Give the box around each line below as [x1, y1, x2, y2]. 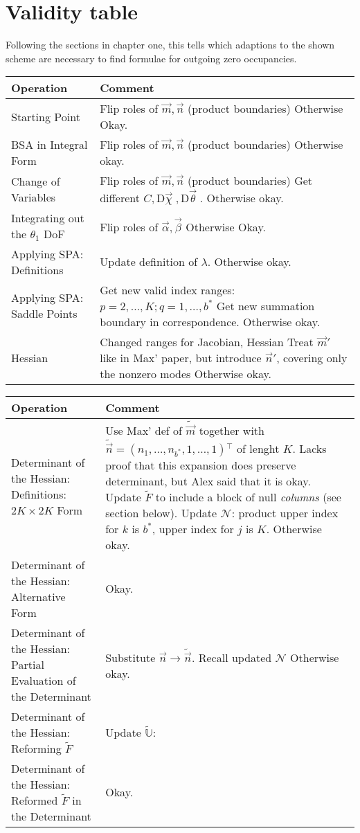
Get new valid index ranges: [100, 281, 235, 298]
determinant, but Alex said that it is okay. [105, 472, 311, 489]
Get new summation [216, 297, 315, 314]
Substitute [105, 650, 156, 665]
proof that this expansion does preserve [105, 456, 296, 473]
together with [199, 422, 264, 438]
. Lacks [292, 440, 327, 456]
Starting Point [11, 108, 80, 125]
